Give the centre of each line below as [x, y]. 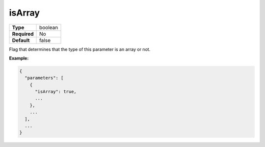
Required [23, 34]
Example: [19, 58]
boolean [49, 27]
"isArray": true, [56, 92]
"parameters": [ [44, 78]
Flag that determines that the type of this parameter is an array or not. [80, 49]
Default [21, 40]
